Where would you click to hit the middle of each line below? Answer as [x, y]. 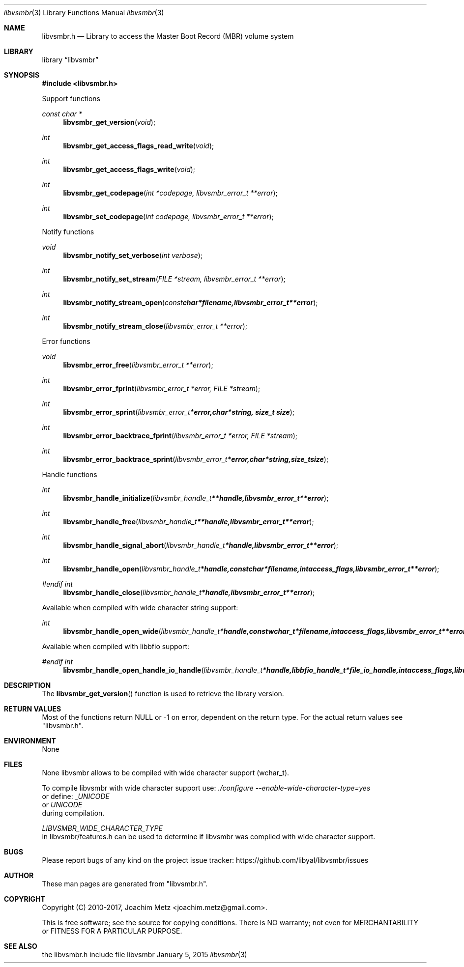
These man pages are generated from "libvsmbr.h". [125, 884]
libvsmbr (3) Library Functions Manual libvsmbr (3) [84, 13]
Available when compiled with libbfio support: [116, 646]
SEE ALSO [21, 946]
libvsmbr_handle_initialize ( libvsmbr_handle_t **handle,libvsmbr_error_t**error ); [196, 498]
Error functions [66, 341]
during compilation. [73, 813]
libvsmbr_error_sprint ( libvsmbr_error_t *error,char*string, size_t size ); [179, 412]
